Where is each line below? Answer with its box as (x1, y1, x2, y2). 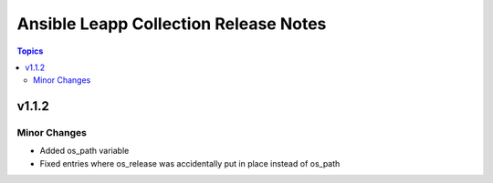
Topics (16, 46, 44, 56)
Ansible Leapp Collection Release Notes (16, 14, 327, 34)
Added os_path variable (39, 146, 130, 157)
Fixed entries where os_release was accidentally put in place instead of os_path (39, 158, 341, 168)
